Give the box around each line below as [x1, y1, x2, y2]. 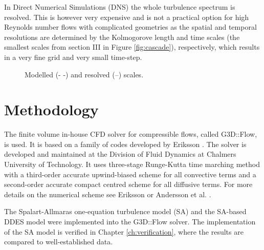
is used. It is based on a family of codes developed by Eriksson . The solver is [4, 138, 247, 149]
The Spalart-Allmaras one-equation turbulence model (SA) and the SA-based [4, 206, 247, 217]
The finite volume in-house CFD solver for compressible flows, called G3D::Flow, [4, 129, 257, 139]
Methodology [4, 99, 99, 120]
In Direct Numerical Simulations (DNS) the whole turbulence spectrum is [4, 2, 235, 12]
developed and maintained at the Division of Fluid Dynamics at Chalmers [4, 149, 236, 159]
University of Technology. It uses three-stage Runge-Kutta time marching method [4, 159, 260, 170]
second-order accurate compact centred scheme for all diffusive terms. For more [4, 179, 253, 190]
